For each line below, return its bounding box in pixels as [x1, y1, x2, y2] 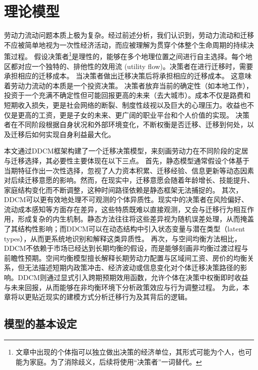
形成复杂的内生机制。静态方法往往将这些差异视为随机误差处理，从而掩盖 [17, 214, 254, 224]
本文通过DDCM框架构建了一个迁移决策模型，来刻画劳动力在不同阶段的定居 [4, 146, 249, 156]
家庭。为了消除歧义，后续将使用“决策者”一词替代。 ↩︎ [29, 356, 202, 367]
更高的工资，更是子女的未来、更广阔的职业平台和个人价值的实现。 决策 [17, 109, 250, 120]
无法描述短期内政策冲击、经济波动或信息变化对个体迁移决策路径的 [24, 262, 240, 273]
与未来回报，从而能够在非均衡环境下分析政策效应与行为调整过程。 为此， [4, 282, 243, 292]
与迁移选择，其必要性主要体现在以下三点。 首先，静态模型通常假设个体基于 [4, 155, 250, 165]
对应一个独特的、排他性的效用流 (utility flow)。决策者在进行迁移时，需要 [17, 61, 254, 71]
